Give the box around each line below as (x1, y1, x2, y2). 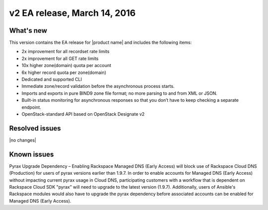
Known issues (9, 150, 54, 158)
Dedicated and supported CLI (21, 76, 82, 82)
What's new (9, 26, 47, 35)
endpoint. (21, 104, 42, 110)
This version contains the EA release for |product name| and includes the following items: (9, 40, 192, 46)
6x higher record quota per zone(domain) (21, 70, 107, 75)
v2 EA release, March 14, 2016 (9, 7, 136, 18)
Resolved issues (9, 124, 62, 133)
